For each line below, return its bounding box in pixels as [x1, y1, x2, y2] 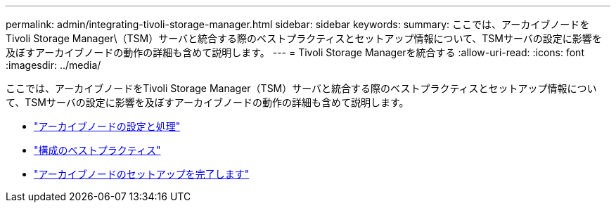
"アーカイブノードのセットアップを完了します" [34, 168, 250, 180]
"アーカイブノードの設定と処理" [34, 120, 181, 132]
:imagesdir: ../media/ [6, 59, 101, 71]
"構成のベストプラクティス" [34, 144, 161, 156]
